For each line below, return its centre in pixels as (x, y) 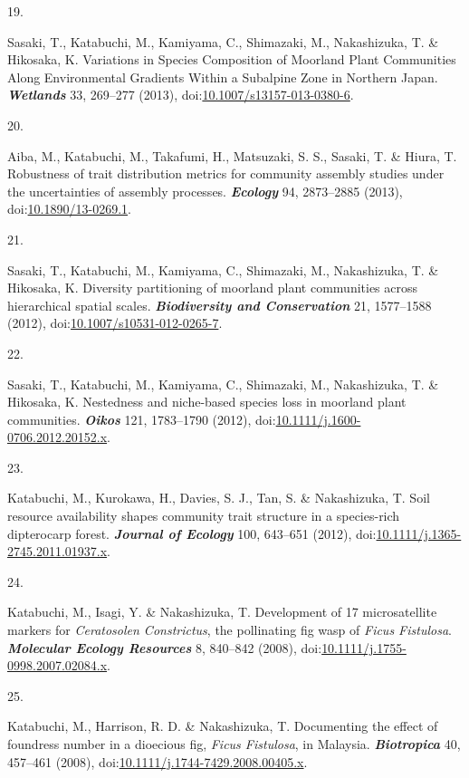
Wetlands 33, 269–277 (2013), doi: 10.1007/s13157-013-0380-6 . (181, 95)
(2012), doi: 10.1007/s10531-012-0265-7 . (115, 323)
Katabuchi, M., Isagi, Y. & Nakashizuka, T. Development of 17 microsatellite (222, 612)
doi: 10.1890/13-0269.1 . (69, 209)
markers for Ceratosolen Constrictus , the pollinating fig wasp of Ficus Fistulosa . (230, 630)
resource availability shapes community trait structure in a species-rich (204, 516)
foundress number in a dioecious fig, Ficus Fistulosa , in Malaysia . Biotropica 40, (234, 744)
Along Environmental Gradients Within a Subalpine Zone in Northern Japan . (223, 77)
